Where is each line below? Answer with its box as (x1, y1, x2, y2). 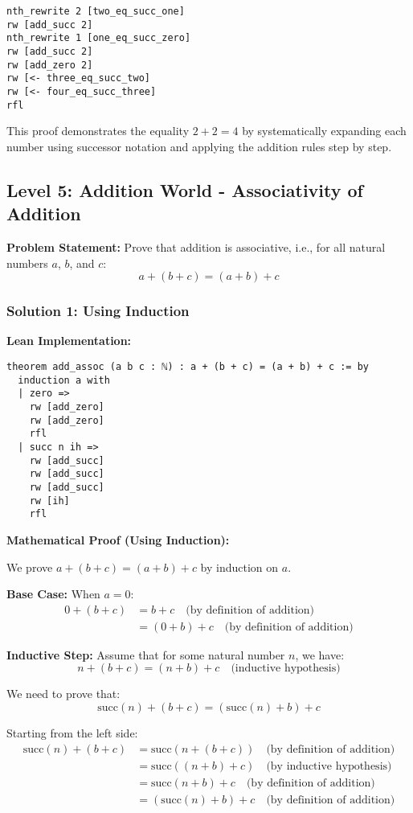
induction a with (18, 374, 110, 386)
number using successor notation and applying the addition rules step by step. (6, 138, 392, 154)
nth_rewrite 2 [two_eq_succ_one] (6, 6, 185, 17)
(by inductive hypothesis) (266, 760, 392, 772)
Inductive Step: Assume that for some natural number (6, 646, 285, 663)
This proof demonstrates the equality (6, 122, 190, 139)
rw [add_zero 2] (6, 59, 93, 71)
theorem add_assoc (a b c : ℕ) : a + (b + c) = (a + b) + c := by (6, 361, 370, 373)
